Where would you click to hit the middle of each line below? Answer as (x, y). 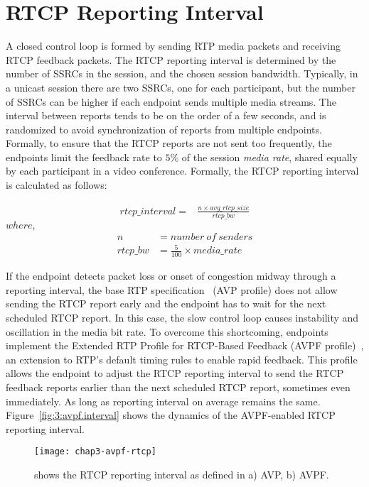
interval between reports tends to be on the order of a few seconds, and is (166, 115)
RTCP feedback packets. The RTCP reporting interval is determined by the (171, 59)
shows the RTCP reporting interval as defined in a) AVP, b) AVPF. (182, 475)
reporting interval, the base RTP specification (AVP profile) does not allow (172, 289)
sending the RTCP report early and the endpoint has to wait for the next (166, 303)
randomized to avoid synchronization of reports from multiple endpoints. (164, 129)
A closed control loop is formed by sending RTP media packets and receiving (173, 46)
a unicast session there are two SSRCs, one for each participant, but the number (181, 87)
